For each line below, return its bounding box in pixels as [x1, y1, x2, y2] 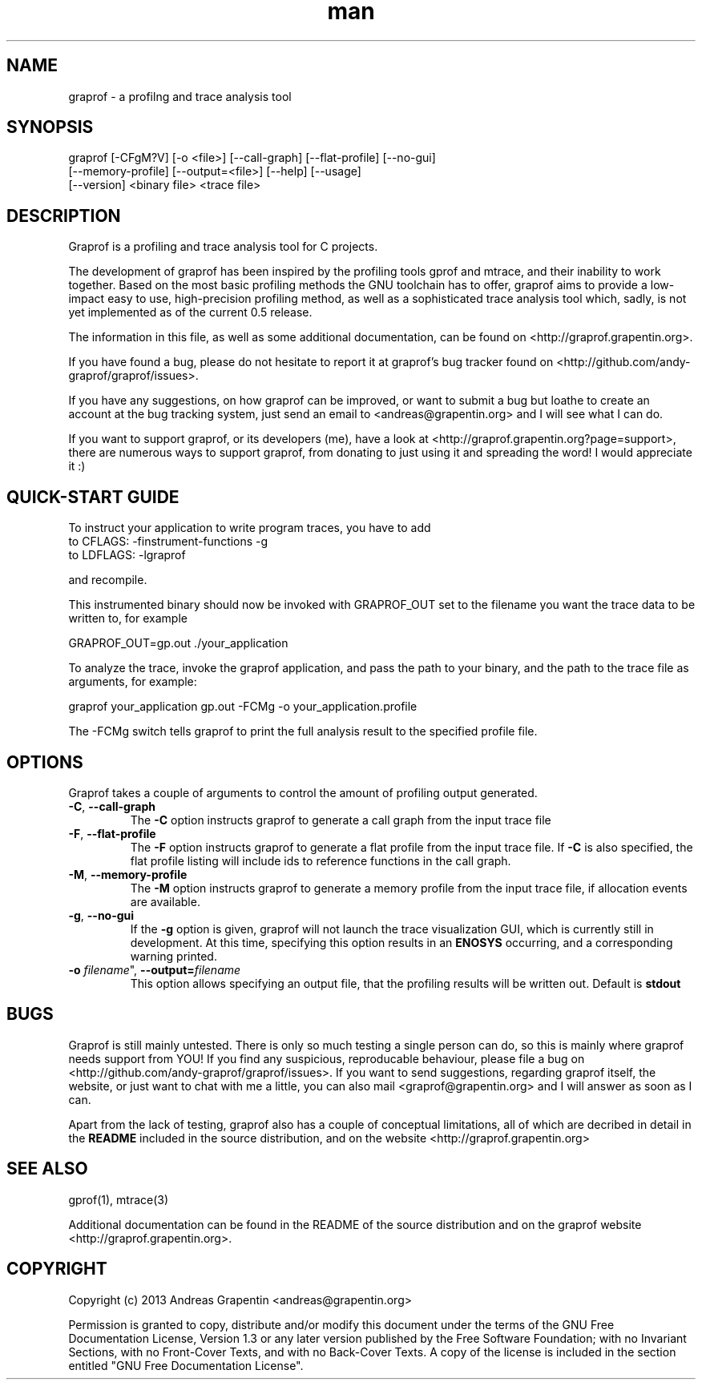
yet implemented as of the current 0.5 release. [68, 305, 313, 320]
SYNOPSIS [6, 117, 94, 138]
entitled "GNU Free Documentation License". [68, 1358, 304, 1372]
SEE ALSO [6, 1158, 88, 1179]
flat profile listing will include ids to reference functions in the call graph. [130, 853, 511, 868]
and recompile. [68, 573, 147, 587]
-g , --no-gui [68, 908, 135, 922]
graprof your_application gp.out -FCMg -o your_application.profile [68, 699, 418, 714]
